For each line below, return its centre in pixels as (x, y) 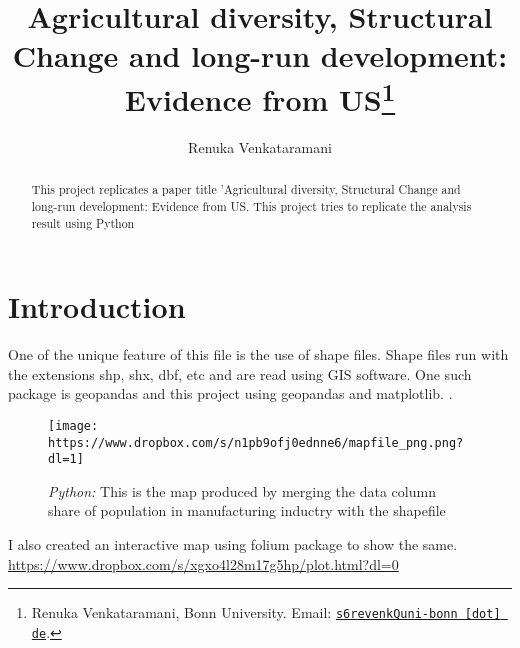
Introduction (97, 306)
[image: (73, 425)
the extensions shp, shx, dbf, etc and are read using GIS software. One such (240, 373)
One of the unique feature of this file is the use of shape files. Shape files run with (258, 354)
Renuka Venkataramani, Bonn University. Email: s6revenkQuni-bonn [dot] (266, 612)
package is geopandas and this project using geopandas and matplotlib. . (230, 393)
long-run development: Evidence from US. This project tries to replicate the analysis (251, 205)
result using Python (83, 222)
